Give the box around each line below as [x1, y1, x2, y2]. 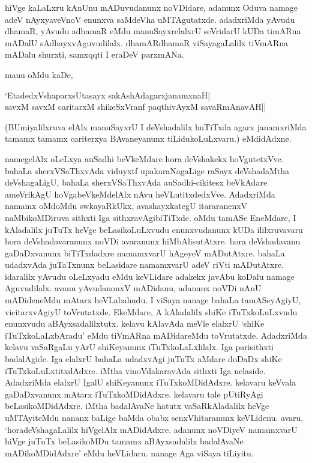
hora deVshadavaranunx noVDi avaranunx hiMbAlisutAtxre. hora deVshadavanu [5, 235, 301, 247]
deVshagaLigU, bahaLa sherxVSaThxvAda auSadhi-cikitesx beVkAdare [5, 176, 268, 189]
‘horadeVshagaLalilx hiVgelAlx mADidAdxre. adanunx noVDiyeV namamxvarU [5, 423, 298, 435]
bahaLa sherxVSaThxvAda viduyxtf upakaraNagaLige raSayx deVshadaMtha [5, 164, 290, 177]
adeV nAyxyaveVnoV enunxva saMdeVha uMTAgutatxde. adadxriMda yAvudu [5, 13, 295, 25]
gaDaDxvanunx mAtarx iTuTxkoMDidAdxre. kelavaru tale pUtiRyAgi [5, 387, 263, 400]
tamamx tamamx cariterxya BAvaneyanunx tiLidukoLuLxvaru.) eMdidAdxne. [5, 132, 292, 145]
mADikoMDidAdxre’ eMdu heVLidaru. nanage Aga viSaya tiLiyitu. [5, 446, 254, 459]
